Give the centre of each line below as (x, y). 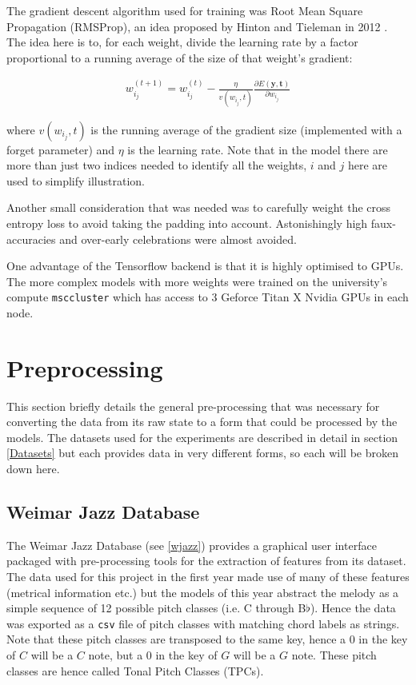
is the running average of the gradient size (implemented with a (246, 129)
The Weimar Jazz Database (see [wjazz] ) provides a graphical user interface (192, 545)
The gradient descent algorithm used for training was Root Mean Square (185, 10)
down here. (33, 469)
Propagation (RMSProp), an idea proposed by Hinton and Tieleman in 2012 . (197, 26)
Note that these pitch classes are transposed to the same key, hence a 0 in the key (207, 639)
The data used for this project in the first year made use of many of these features (208, 577)
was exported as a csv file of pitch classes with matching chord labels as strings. (203, 623)
